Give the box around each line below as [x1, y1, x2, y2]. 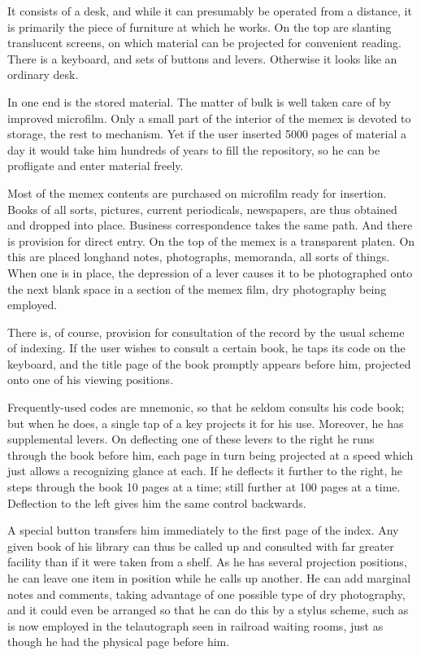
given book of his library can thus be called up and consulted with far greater [7, 537, 394, 554]
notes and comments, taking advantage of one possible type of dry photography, [7, 585, 406, 602]
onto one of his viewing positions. [7, 371, 174, 388]
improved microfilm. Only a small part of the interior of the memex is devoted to [7, 109, 411, 126]
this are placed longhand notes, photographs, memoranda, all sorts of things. [7, 248, 390, 265]
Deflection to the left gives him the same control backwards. [7, 494, 306, 511]
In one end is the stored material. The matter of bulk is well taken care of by [7, 93, 392, 110]
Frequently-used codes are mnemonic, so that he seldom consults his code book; [7, 399, 405, 416]
